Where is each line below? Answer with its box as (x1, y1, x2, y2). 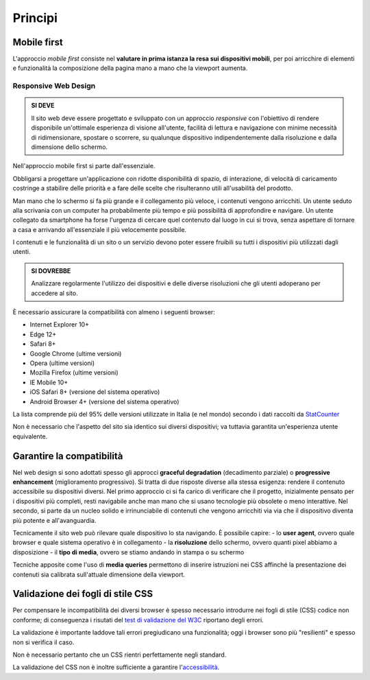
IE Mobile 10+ (29, 378, 69, 386)
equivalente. (12, 432, 48, 441)
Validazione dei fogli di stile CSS (12, 588, 153, 600)
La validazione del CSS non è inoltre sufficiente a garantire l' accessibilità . (12, 663, 220, 672)
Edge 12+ (29, 330, 57, 338)
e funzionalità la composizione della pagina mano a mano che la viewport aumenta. (12, 64, 248, 72)
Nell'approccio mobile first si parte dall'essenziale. (12, 162, 156, 170)
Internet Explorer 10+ (29, 320, 89, 329)
